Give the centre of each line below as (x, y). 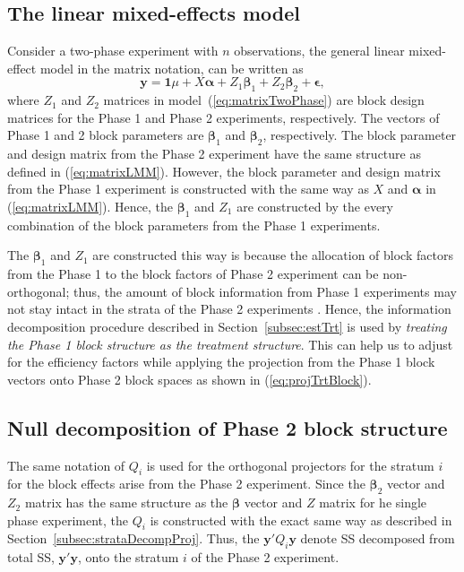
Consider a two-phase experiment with (113, 51)
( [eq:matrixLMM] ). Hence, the (90, 206)
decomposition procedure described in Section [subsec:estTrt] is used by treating (227, 326)
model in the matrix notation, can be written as (172, 68)
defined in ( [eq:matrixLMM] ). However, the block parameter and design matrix (224, 171)
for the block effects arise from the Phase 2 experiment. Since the (186, 484)
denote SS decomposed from (378, 538)
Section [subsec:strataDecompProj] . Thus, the (133, 538)
